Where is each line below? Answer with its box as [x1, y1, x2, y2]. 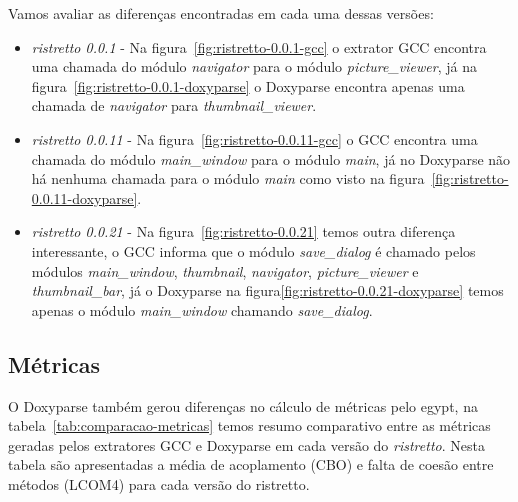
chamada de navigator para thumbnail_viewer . [31, 95, 317, 116]
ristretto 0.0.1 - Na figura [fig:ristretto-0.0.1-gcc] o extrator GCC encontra [31, 36, 487, 57]
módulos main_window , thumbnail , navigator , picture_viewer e [31, 260, 419, 281]
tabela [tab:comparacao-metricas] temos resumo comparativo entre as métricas [8, 415, 491, 436]
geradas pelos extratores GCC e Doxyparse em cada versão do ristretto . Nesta [8, 434, 485, 455]
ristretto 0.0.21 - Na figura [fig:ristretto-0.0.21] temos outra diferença [31, 221, 456, 242]
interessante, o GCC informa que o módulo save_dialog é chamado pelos [31, 240, 476, 261]
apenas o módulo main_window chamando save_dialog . [31, 299, 373, 320]
